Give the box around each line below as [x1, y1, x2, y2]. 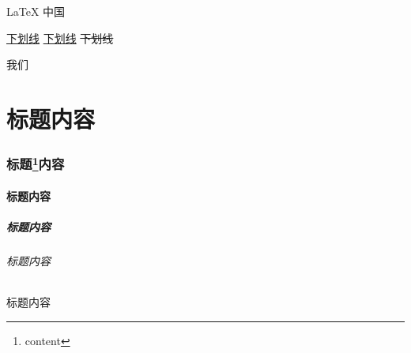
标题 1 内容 [6, 152, 65, 174]
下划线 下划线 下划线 [6, 29, 114, 46]
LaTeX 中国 [6, 3, 66, 19]
